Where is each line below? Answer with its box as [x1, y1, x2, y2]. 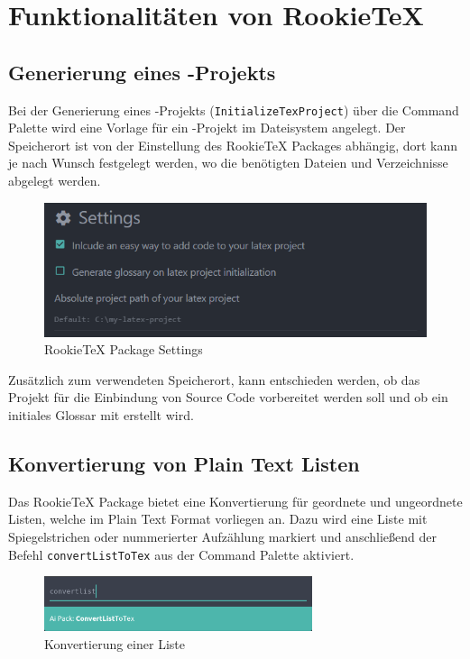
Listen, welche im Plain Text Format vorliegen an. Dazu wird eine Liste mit [8, 509, 428, 528]
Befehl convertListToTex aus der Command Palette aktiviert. [8, 545, 355, 563]
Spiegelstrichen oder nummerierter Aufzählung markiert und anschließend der [8, 527, 437, 546]
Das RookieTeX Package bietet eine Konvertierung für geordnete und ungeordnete [8, 491, 463, 510]
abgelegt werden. [8, 171, 101, 190]
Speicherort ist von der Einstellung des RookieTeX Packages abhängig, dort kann [8, 135, 458, 154]
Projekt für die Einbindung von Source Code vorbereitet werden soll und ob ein [8, 388, 448, 407]
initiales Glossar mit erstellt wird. [8, 406, 194, 425]
